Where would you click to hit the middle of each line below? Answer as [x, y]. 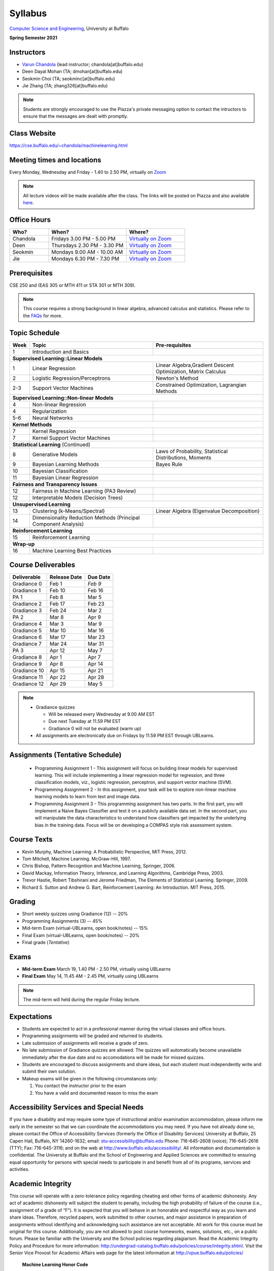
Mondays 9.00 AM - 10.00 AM [87, 252]
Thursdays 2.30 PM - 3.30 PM [88, 246]
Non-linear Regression [59, 404]
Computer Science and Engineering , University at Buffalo [69, 28]
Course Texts [31, 840]
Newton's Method [177, 378]
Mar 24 [58, 644]
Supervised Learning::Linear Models [57, 358]
